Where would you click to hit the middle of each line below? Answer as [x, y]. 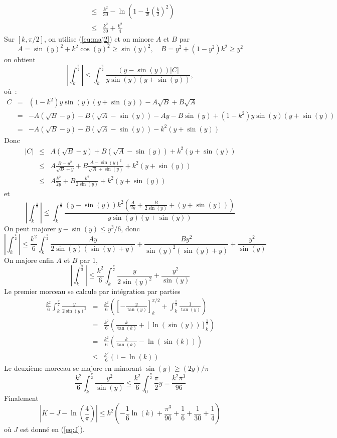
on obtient [20, 59]
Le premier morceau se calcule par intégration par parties [92, 291]
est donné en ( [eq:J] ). [52, 429]
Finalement [21, 398]
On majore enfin [29, 260]
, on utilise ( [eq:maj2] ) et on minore [99, 38]
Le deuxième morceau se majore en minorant [73, 368]
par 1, [89, 260]
